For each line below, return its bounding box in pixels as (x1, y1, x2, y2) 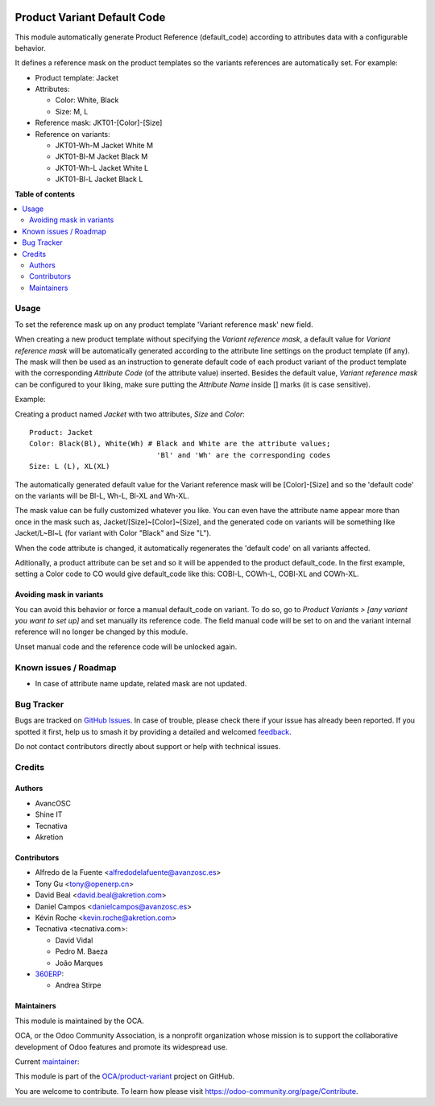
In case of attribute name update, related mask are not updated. (35, 678, 247, 688)
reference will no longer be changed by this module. (14, 627, 188, 636)
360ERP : (35, 969, 64, 979)
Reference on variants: (35, 129, 110, 139)
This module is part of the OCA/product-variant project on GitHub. (14, 1071, 235, 1081)
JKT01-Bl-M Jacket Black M (55, 151, 148, 161)
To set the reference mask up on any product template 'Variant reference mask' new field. (14, 319, 313, 329)
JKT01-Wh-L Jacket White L (55, 163, 149, 172)
